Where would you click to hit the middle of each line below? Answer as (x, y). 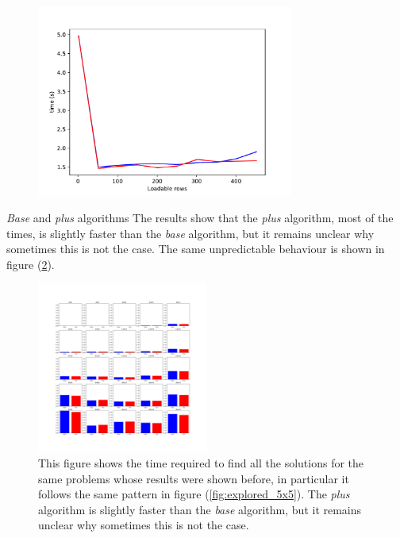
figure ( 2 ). (31, 264)
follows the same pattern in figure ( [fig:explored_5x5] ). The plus (194, 494)
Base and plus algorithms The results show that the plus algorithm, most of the (200, 218)
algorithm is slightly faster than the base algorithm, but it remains (200, 509)
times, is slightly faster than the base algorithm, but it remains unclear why (190, 233)
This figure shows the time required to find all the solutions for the (201, 463)
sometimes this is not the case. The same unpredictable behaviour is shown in (196, 249)
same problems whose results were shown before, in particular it (194, 478)
